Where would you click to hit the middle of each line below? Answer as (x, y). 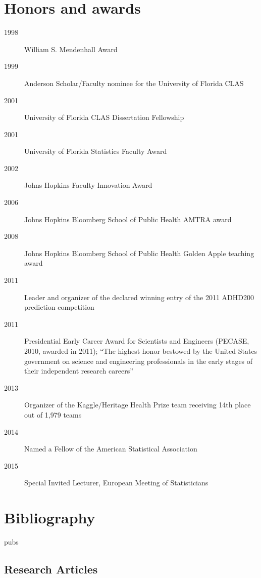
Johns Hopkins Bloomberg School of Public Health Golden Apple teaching (139, 253)
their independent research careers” (79, 371)
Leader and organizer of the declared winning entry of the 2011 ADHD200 (139, 297)
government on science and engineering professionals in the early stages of (139, 361)
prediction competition (59, 307)
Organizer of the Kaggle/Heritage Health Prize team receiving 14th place (138, 405)
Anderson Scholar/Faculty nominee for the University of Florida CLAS (134, 83)
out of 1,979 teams (53, 414)
